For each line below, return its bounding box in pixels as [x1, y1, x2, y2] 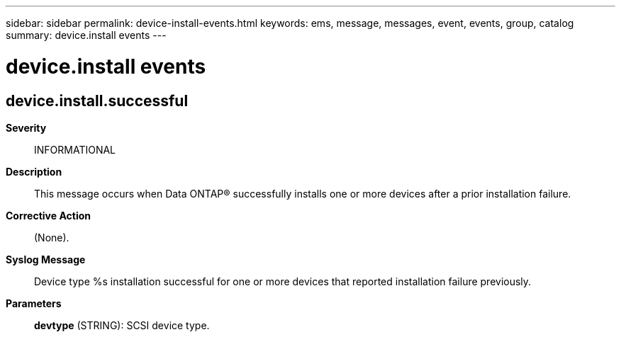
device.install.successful [6, 91, 189, 110]
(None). [34, 231, 69, 244]
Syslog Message [6, 253, 86, 265]
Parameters [6, 297, 62, 309]
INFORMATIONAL [34, 143, 116, 156]
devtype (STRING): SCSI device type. [34, 319, 210, 331]
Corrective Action [6, 209, 91, 222]
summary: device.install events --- [6, 29, 167, 41]
